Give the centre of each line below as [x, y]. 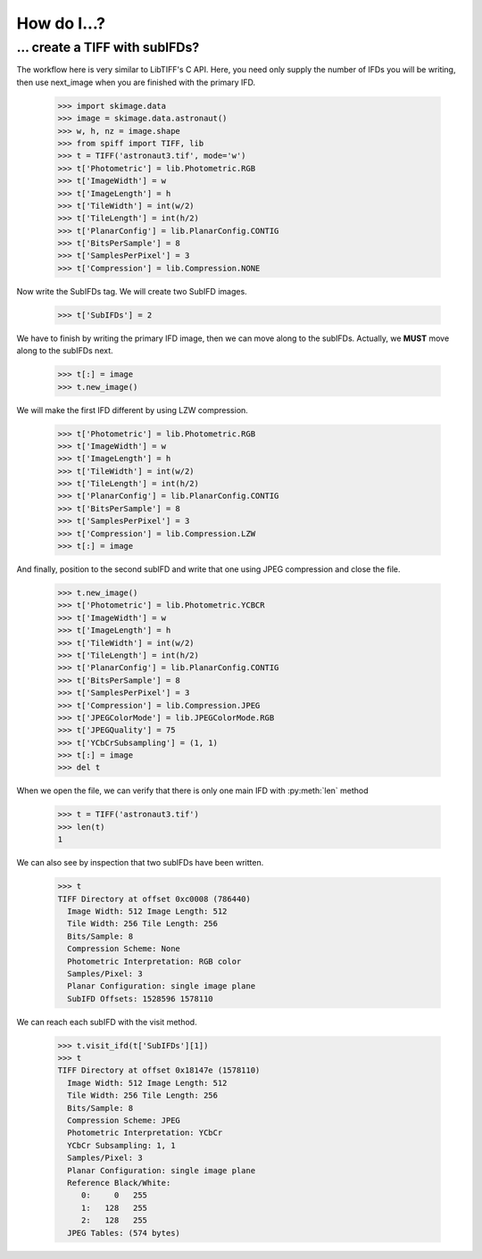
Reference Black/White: [119, 1183]
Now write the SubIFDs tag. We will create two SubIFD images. [132, 291]
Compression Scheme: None [124, 949]
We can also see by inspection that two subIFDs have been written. [140, 863]
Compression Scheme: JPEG [124, 1121]
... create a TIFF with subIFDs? [108, 47]
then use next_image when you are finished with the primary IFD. [136, 82]
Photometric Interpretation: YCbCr [145, 1133]
